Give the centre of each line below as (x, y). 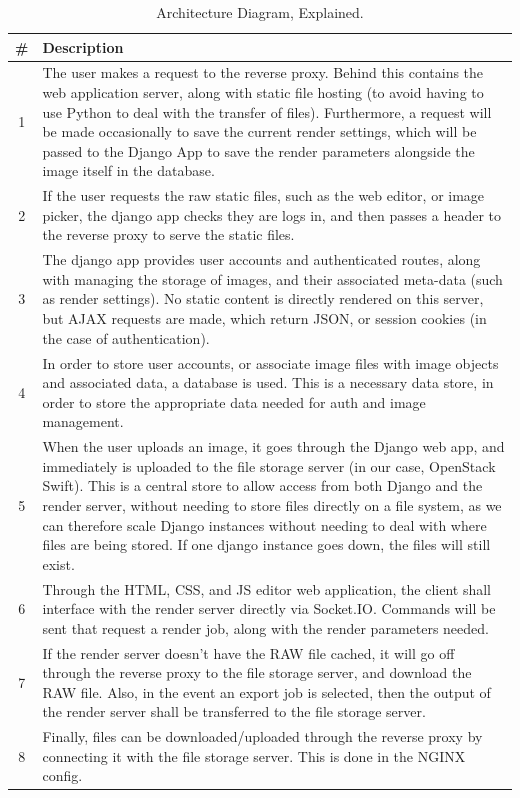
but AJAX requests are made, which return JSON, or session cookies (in (264, 318)
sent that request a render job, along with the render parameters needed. (265, 627)
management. (83, 421)
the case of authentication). (126, 337)
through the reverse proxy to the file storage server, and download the (257, 672)
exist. (58, 563)
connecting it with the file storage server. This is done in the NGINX (254, 755)
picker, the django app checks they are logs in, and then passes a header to (272, 214)
